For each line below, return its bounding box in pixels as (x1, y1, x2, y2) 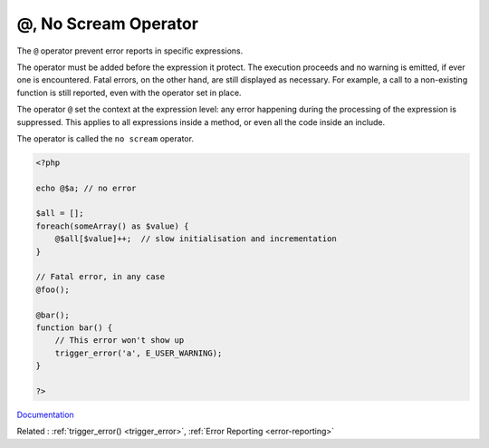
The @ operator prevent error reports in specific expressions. (16, 45, 244, 56)
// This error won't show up (54, 336, 185, 346)
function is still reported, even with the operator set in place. (16, 87, 242, 98)
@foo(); (35, 284, 70, 295)
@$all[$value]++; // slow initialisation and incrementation (54, 234, 337, 244)
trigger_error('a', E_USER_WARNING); (54, 347, 223, 358)
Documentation (16, 409, 74, 420)
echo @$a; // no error (35, 182, 137, 193)
